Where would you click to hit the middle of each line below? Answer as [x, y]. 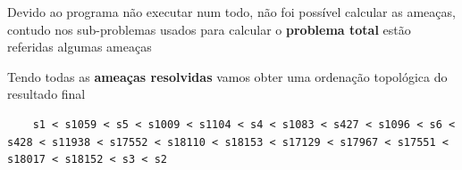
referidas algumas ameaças [80, 47]
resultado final [46, 94]
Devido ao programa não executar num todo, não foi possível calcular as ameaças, [231, 12]
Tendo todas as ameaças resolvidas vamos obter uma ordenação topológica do [227, 76]
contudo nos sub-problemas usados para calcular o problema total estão [209, 29]
